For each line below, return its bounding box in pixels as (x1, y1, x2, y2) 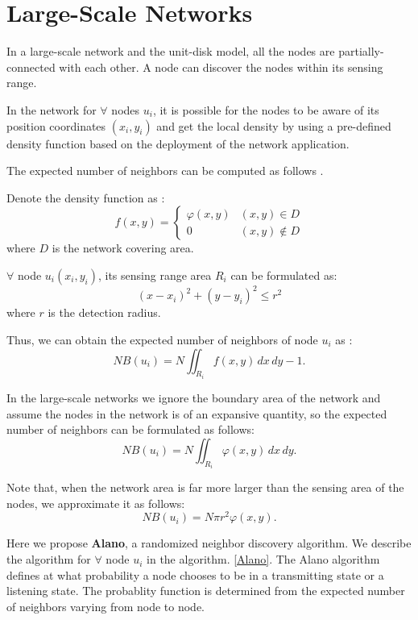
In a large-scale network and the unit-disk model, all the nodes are (6, 43, 335, 60)
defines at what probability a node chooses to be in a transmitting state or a (6, 566, 384, 583)
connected (6, 58, 56, 75)
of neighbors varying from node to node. (6, 597, 205, 614)
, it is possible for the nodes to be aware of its (152, 101, 379, 118)
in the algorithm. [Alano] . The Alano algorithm (147, 551, 380, 568)
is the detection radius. (48, 304, 161, 321)
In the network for (6, 101, 97, 118)
